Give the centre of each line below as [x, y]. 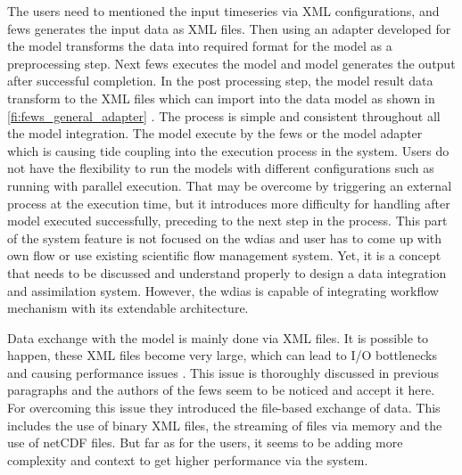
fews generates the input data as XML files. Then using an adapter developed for [229, 28]
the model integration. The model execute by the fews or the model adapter [215, 133]
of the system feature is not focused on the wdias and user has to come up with [225, 237]
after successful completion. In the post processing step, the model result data [220, 81]
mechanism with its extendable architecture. [128, 308]
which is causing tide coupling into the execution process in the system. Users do [228, 150]
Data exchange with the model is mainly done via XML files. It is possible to [218, 337]
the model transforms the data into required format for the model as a [200, 46]
